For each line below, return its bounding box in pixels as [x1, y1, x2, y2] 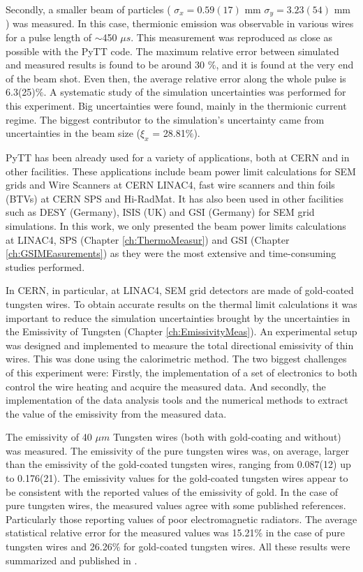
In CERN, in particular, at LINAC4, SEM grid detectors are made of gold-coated [6, 283, 354, 298]
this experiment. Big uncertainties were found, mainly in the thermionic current [6, 98, 347, 113]
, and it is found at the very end [216, 57, 354, 72]
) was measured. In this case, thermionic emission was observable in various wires [6, 16, 354, 31]
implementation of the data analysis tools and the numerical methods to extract [6, 393, 348, 407]
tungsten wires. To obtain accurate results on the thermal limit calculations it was [6, 296, 357, 311]
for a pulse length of [6, 30, 92, 45]
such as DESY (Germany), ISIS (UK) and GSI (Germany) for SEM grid [6, 205, 315, 219]
